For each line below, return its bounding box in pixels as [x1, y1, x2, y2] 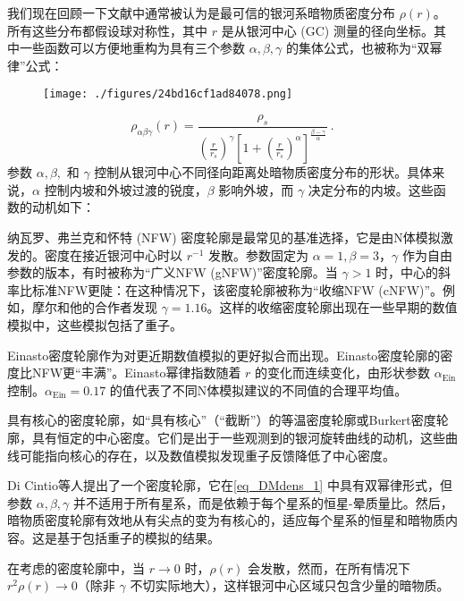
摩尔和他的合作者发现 [31, 298, 157, 317]
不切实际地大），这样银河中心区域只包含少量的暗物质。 [130, 576, 450, 595]
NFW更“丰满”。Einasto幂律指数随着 [31, 363, 241, 382]
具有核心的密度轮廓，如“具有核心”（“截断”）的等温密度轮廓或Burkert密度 [7, 411, 436, 429]
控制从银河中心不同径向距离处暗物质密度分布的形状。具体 [94, 163, 433, 182]
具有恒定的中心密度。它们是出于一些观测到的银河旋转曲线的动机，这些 [31, 427, 445, 446]
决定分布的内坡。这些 [308, 180, 434, 199]
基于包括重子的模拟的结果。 [56, 528, 220, 546]
